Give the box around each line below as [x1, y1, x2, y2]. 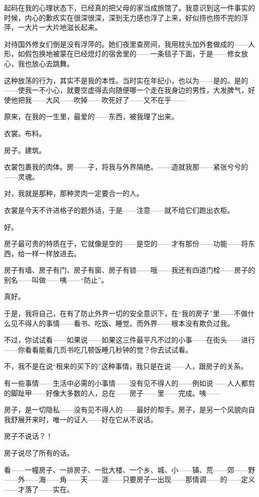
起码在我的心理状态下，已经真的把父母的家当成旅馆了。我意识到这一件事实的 [4, 2, 255, 12]
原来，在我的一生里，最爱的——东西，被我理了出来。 [4, 111, 178, 122]
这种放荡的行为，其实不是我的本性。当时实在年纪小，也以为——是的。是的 [4, 75, 248, 85]
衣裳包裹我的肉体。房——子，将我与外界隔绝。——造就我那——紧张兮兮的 [4, 162, 248, 172]
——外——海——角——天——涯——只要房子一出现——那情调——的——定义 [4, 474, 255, 485]
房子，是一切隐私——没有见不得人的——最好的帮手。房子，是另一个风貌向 [4, 404, 248, 415]
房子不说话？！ [4, 431, 53, 441]
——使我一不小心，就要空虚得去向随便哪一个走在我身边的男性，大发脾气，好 [4, 85, 255, 95]
